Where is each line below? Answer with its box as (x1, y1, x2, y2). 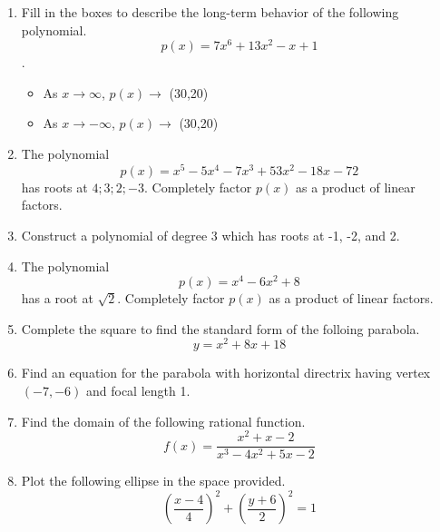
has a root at (21, 289, 93, 308)
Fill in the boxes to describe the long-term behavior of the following (21, 3, 399, 21)
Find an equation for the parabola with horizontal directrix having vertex (21, 363, 431, 382)
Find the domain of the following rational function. (21, 411, 306, 430)
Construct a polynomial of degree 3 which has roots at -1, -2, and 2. (21, 225, 400, 244)
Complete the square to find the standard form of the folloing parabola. (21, 319, 420, 338)
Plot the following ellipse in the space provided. (21, 471, 286, 490)
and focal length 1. (85, 381, 191, 400)
